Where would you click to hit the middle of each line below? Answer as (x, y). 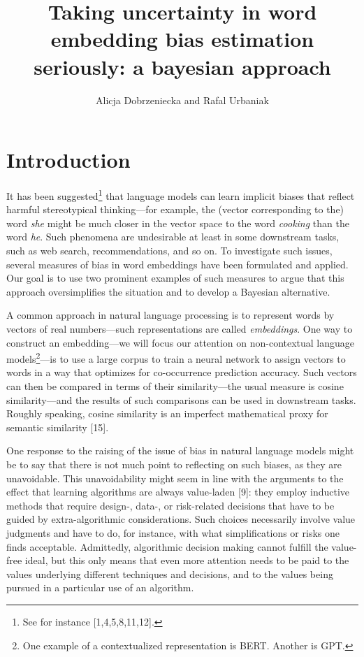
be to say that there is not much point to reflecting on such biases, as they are (174, 464)
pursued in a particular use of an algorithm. (100, 587)
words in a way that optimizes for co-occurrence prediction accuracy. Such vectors (182, 372)
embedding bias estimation (182, 39)
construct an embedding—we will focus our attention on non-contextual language (181, 342)
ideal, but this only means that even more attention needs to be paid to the (187, 560)
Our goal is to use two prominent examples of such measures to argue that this (175, 278)
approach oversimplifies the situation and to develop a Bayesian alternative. (168, 291)
